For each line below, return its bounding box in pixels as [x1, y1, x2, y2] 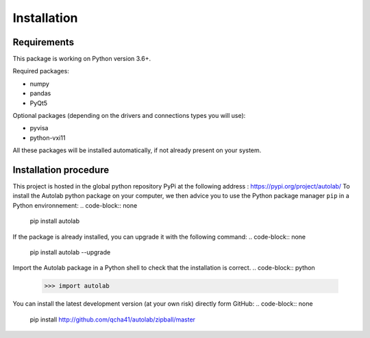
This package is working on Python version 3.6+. [12, 55, 151, 63]
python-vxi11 [29, 134, 66, 142]
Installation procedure [12, 165, 110, 176]
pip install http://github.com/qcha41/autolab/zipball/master [29, 315, 195, 324]
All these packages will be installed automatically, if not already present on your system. [12, 146, 262, 154]
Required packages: [12, 67, 70, 75]
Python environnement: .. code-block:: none [12, 201, 138, 209]
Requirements [12, 36, 75, 48]
